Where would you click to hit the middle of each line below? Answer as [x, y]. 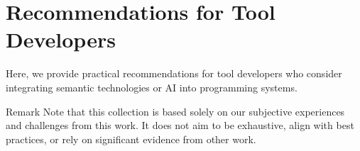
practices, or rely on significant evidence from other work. [131, 139]
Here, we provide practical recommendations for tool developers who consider [174, 73]
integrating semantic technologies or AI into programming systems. [152, 87]
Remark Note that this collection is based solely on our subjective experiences [175, 111]
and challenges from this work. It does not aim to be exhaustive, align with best [180, 125]
